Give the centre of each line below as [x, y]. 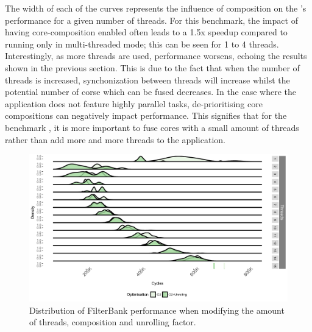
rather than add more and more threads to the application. [115, 139]
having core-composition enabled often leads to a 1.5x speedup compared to [146, 32]
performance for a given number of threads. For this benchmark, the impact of [151, 20]
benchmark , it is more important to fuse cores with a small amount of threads [152, 127]
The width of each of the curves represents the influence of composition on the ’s [156, 8]
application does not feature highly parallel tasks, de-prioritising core [134, 103]
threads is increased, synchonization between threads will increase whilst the [147, 79]
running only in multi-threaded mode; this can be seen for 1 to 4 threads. [142, 44]
